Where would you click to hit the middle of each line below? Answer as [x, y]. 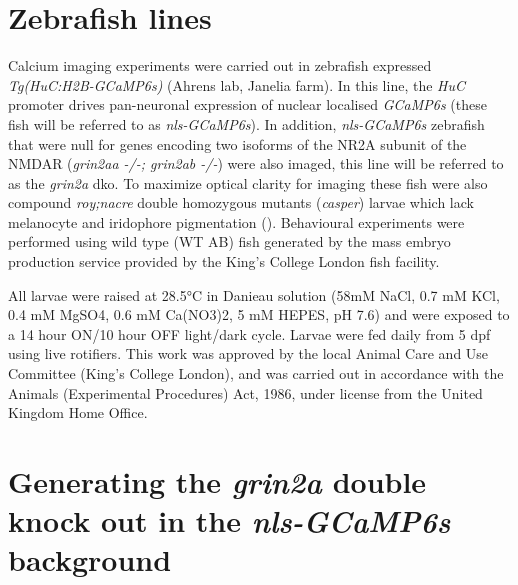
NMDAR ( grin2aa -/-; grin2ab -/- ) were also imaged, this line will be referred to [256, 163]
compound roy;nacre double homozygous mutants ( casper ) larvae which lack [241, 202]
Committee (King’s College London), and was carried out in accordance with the [256, 373]
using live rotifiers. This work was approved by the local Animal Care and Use [248, 353]
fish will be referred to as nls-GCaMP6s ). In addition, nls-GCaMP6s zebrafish [246, 123]
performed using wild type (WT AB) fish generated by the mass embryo [229, 241]
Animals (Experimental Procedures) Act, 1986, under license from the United [245, 392]
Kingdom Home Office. [78, 412]
